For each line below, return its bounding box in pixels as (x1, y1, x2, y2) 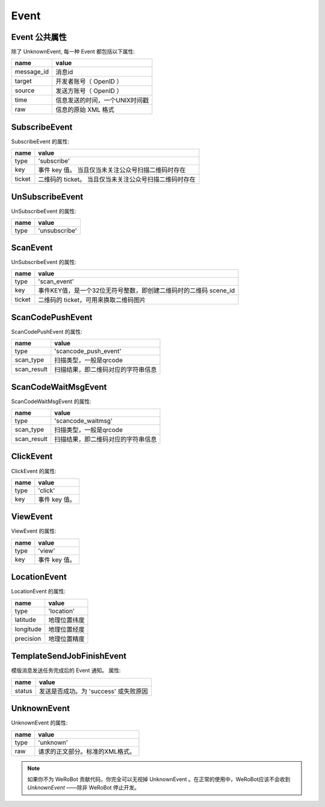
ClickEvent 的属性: (11, 467, 57, 474)
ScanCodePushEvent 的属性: (11, 328, 82, 335)
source (14, 86, 35, 95)
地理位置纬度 (48, 615, 85, 624)
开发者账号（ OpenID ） (55, 77, 123, 86)
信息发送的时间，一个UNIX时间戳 (55, 96, 149, 105)
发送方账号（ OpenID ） (55, 87, 123, 95)
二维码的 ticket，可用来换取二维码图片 (38, 296, 146, 304)
